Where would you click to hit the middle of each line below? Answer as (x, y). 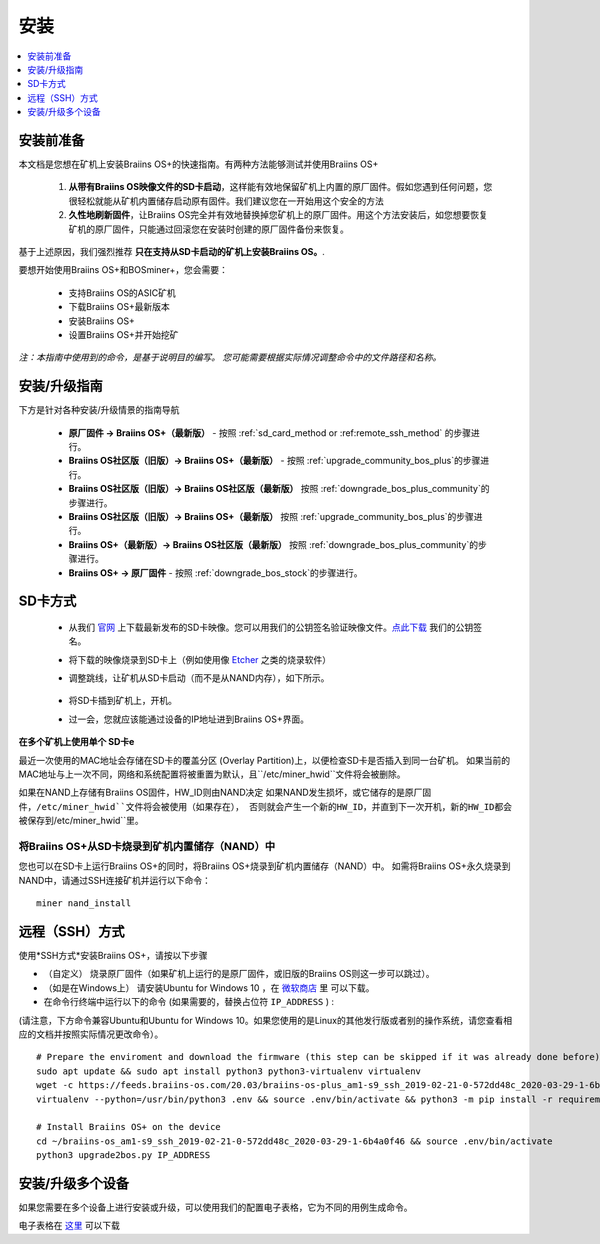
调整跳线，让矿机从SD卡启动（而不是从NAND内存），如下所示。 (199, 678)
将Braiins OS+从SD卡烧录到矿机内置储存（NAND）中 (147, 846)
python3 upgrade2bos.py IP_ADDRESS (123, 1155)
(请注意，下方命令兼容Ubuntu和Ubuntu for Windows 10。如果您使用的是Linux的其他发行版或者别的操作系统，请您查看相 (265, 1020)
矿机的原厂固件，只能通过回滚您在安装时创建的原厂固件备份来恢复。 (208, 229)
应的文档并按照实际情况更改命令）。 (91, 1034)
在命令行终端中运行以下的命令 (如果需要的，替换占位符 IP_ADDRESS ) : (189, 1002)
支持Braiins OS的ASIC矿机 (122, 292)
